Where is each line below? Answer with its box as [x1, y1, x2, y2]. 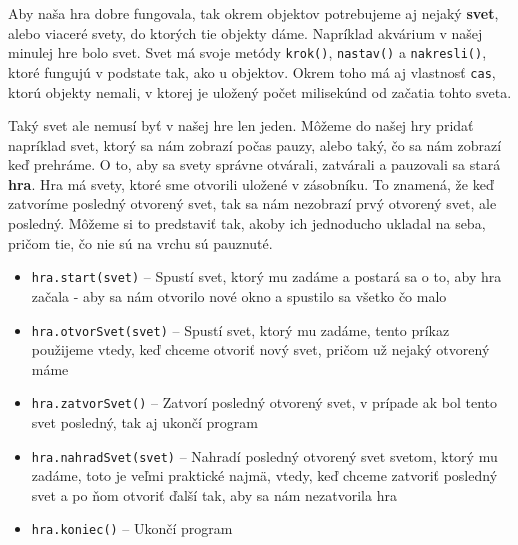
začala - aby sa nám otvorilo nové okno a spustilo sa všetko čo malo [31, 285, 447, 306]
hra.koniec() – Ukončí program [31, 518, 233, 539]
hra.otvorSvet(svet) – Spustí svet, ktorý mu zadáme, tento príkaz [31, 319, 450, 340]
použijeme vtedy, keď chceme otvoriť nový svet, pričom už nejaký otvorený [31, 339, 490, 360]
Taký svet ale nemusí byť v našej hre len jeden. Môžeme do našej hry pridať [8, 115, 474, 136]
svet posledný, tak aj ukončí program [31, 412, 258, 432]
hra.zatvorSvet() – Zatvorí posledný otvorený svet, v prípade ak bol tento [31, 392, 498, 413]
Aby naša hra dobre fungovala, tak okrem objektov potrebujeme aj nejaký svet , [8, 3, 499, 23]
